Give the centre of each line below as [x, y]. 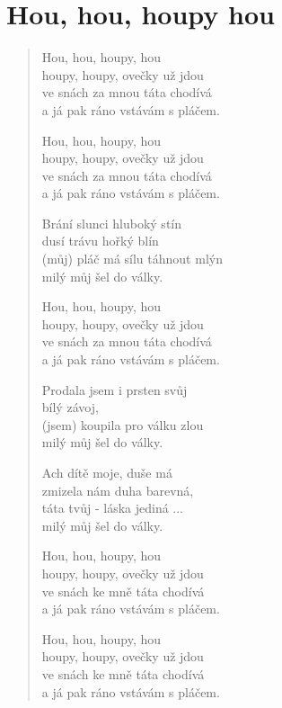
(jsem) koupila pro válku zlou [123, 424]
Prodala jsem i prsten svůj [115, 389]
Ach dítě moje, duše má [107, 472]
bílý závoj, [70, 407]
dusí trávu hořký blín [100, 241]
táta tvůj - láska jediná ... [113, 508]
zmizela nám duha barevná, [118, 490]
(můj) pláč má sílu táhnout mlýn [132, 259]
